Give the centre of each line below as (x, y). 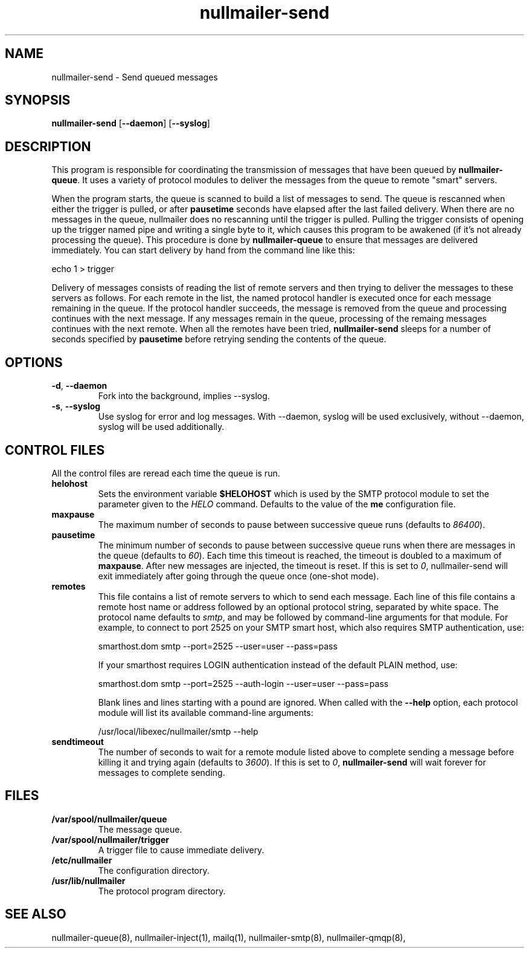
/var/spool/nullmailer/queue (109, 819)
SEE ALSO (36, 914)
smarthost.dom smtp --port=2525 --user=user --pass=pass (218, 646)
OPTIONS (34, 362)
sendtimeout (78, 741)
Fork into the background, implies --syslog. (184, 396)
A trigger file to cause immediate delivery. (181, 850)
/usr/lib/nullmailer (88, 880)
